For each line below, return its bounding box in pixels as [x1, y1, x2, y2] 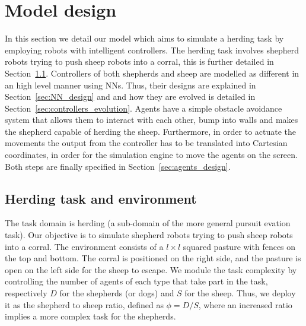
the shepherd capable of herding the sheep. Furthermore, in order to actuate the [5, 125, 297, 137]
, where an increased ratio [198, 298, 292, 311]
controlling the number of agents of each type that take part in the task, [5, 275, 268, 287]
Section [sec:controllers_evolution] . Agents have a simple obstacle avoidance [5, 102, 282, 114]
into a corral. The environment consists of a [5, 240, 164, 252]
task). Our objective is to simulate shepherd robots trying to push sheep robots [5, 229, 293, 241]
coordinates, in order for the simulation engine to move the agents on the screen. [5, 148, 298, 161]
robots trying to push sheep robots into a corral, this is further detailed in [5, 55, 274, 68]
